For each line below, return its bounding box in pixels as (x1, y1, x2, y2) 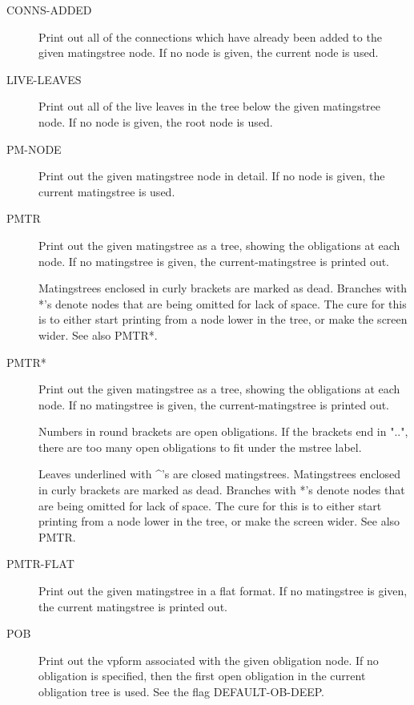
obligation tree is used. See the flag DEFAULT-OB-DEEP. (38, 683, 325, 699)
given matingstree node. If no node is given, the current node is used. (38, 44, 379, 61)
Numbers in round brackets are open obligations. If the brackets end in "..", (38, 423, 408, 440)
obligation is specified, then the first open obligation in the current (38, 667, 366, 684)
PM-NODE (6, 140, 62, 157)
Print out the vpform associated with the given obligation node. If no (38, 651, 379, 668)
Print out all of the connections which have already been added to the (38, 28, 382, 45)
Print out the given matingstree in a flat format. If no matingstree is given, (38, 582, 408, 599)
